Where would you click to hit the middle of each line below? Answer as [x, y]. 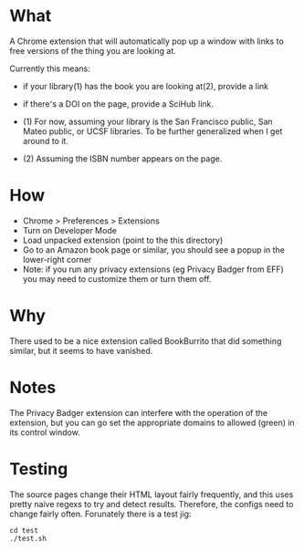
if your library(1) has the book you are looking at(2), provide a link [146, 86]
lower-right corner [57, 259]
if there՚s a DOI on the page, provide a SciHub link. [118, 104]
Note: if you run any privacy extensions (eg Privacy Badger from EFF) [153, 269]
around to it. [45, 140]
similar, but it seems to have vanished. [81, 350]
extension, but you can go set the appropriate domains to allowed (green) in [152, 422]
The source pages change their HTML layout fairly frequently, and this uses [152, 494]
